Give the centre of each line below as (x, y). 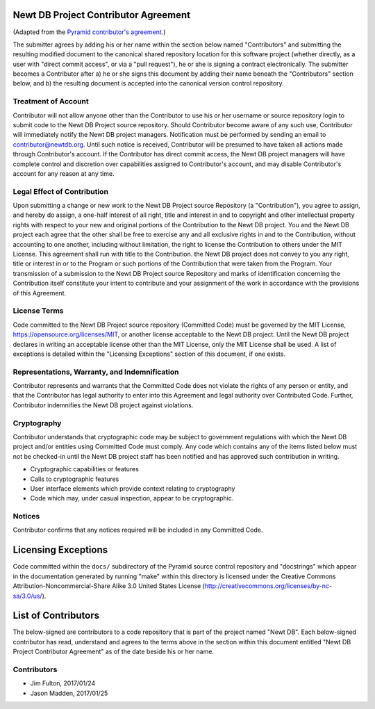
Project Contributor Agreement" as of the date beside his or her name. (114, 652)
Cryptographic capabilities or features (84, 469)
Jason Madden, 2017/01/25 (69, 693)
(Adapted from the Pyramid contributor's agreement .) (89, 32)
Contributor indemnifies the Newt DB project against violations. (103, 405)
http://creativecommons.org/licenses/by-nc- (268, 586)
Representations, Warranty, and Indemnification (96, 372)
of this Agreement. (40, 293)
